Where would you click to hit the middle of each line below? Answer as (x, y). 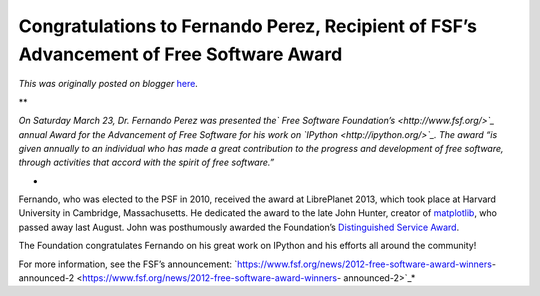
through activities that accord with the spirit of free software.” (146, 162)
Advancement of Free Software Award (180, 54)
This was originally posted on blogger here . (108, 84)
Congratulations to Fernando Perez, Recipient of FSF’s (248, 26)
